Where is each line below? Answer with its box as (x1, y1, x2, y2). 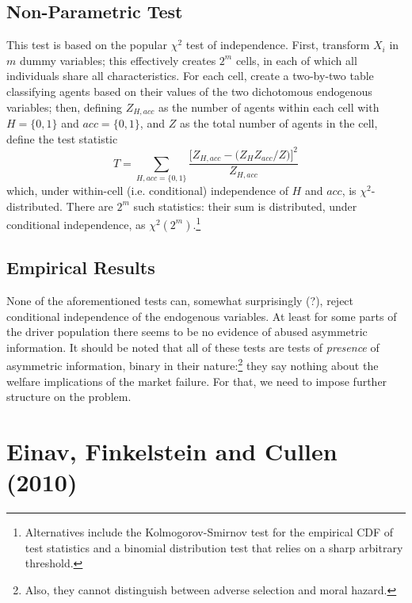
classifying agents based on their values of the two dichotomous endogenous (6, 82, 372, 99)
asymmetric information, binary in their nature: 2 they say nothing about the (6, 355, 379, 374)
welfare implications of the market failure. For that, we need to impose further (6, 372, 387, 389)
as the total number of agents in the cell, (179, 115, 378, 132)
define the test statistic (6, 130, 118, 147)
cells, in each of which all (235, 52, 357, 68)
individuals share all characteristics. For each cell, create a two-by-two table (6, 67, 374, 84)
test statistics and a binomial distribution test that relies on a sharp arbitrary (25, 539, 403, 555)
